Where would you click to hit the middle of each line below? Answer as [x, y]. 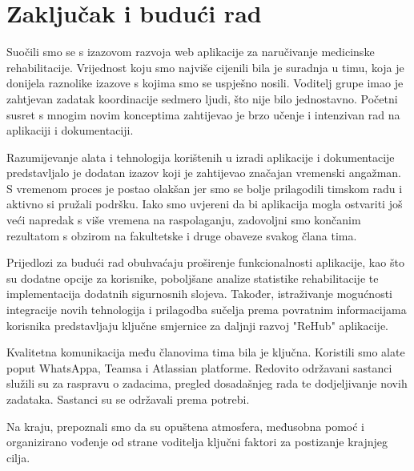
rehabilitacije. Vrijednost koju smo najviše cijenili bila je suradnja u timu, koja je [205, 67]
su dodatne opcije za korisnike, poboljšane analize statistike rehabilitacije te [193, 278]
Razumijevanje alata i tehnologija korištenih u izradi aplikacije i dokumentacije [201, 157]
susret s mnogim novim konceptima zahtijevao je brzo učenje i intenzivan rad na [203, 114]
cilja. [18, 457]
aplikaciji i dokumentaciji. [70, 130]
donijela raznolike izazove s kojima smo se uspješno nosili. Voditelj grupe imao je [205, 83]
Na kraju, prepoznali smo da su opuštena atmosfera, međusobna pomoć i [185, 426]
